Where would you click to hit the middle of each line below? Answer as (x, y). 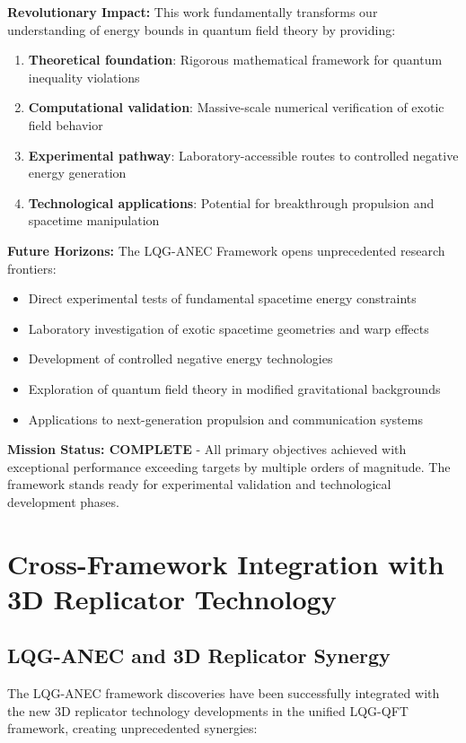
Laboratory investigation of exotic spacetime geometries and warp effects (229, 328)
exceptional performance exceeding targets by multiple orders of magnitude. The (229, 466)
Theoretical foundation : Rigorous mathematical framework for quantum (235, 60)
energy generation (77, 173)
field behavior (66, 124)
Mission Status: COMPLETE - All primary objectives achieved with (207, 449)
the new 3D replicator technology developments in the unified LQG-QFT (208, 710)
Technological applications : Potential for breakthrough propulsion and (231, 202)
